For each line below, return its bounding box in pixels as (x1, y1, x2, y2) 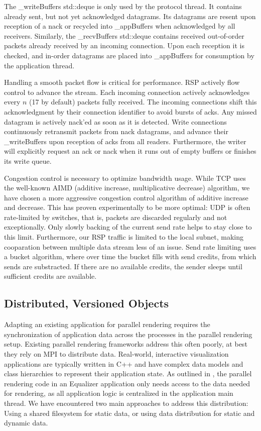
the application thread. (4, 60, 75, 70)
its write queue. (4, 155, 52, 166)
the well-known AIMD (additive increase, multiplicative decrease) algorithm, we (4, 182, 250, 193)
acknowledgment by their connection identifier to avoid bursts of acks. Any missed (4, 106, 257, 117)
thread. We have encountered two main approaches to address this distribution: (4, 397, 248, 408)
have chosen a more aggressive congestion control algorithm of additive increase (4, 192, 248, 202)
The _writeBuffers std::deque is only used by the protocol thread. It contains (4, 1, 242, 11)
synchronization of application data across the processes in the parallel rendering (4, 329, 252, 339)
